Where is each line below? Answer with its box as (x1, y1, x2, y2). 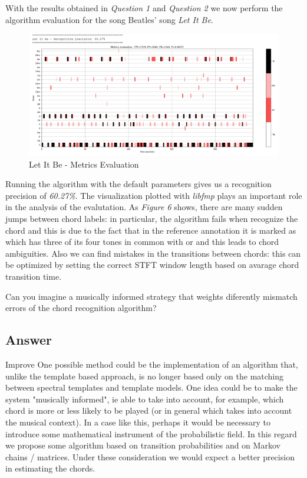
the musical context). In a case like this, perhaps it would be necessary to (5, 415, 271, 428)
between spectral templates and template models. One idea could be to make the (5, 381, 298, 394)
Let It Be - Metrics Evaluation (29, 158, 139, 170)
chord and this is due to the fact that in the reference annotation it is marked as (5, 224, 296, 236)
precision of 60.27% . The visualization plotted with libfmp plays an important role (5, 189, 302, 201)
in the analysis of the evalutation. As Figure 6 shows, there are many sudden (5, 201, 283, 213)
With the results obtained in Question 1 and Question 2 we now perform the (5, 2, 283, 14)
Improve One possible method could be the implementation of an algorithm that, (5, 358, 298, 370)
